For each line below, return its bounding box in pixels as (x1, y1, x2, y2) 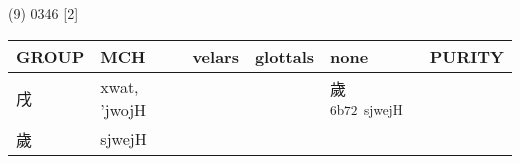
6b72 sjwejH (330, 100, 403, 120)
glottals (254, 44, 315, 68)
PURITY (429, 44, 504, 68)
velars (192, 44, 239, 68)
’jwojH (100, 97, 147, 121)
